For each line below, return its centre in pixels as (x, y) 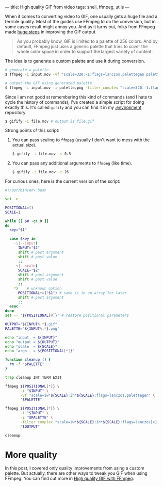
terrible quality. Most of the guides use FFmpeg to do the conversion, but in (81, 22)
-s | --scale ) (26, 266)
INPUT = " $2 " (29, 248)
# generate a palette (27, 70)
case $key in (23, 239)
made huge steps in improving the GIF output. (51, 32)
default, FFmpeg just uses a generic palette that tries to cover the (82, 46)
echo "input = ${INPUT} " (31, 337)
